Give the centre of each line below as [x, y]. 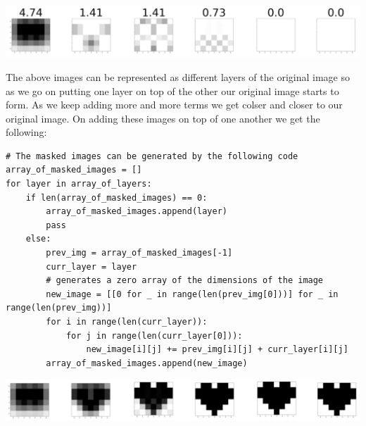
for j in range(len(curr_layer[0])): [154, 336]
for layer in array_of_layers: [79, 184]
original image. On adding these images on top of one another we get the [163, 118]
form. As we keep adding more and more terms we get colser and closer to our [174, 105]
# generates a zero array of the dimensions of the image [185, 281]
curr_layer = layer [91, 267]
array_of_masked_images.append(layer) [137, 212]
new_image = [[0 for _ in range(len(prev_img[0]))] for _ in [192, 294]
